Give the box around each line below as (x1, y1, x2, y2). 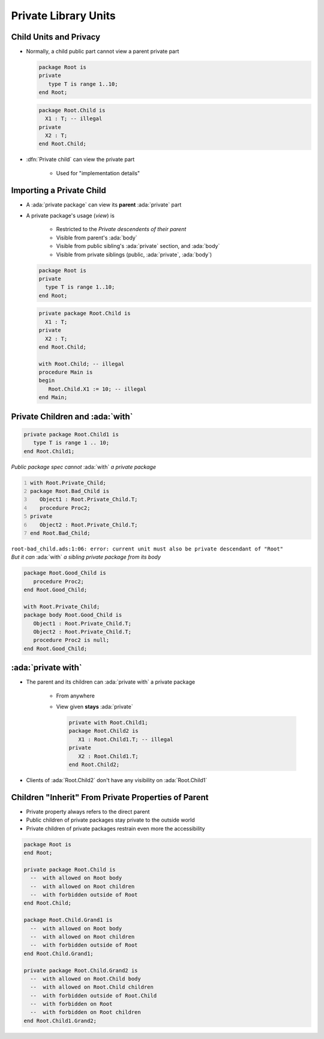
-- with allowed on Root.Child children (30, 984, 154, 990)
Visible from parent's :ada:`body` (56, 234, 137, 241)
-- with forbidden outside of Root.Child (30, 992, 157, 999)
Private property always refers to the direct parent (26, 808, 150, 815)
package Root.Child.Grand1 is (23, 917, 113, 924)
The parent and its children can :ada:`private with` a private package (26, 678, 195, 685)
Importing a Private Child (11, 185, 106, 195)
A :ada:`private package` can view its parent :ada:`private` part (26, 201, 182, 208)
